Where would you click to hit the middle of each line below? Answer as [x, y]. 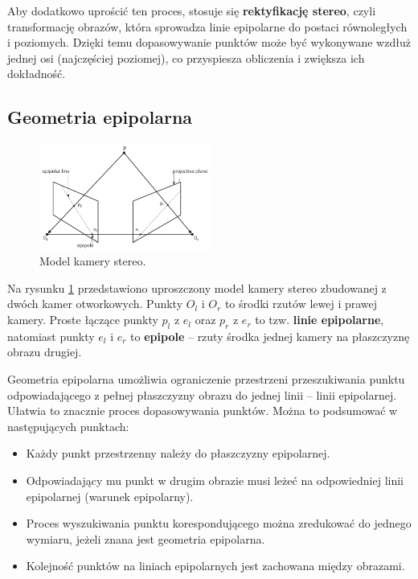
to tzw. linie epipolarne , [320, 320]
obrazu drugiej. [45, 352]
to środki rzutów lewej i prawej [301, 304]
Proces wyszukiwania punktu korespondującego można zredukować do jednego [219, 523]
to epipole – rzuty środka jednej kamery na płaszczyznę [270, 336]
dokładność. [37, 74]
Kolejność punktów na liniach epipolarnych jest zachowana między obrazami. [215, 566]
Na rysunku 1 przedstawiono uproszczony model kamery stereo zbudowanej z [197, 287]
